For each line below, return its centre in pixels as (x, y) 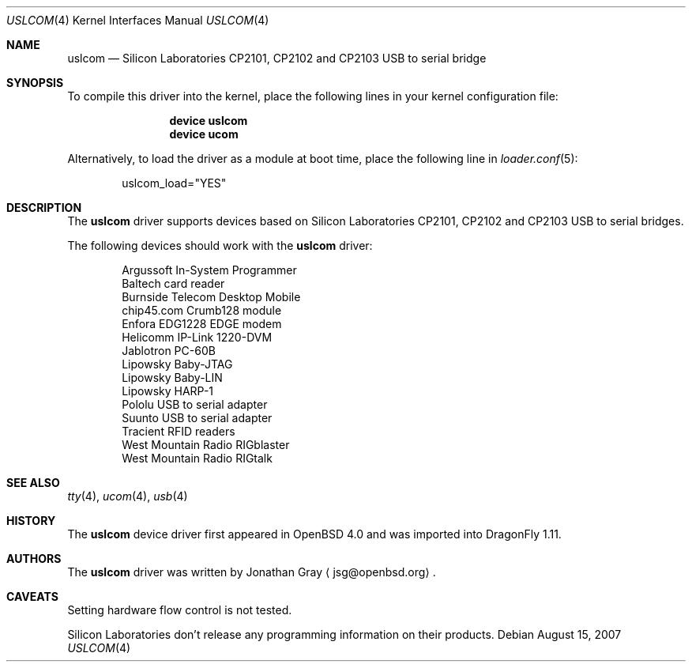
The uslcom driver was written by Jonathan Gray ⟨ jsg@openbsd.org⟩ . (252, 572)
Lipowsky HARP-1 (168, 391)
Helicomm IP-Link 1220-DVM (197, 337)
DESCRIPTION (44, 208)
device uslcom (209, 121)
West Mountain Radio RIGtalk (197, 458)
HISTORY (31, 521)
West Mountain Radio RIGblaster (206, 445)
